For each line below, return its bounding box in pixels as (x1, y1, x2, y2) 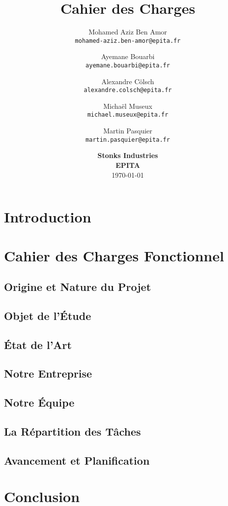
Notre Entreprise (4, 366, 92, 381)
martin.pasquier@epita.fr (85, 136, 170, 143)
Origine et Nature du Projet (4, 279, 151, 294)
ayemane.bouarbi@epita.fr (85, 62, 170, 69)
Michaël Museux (103, 100, 152, 111)
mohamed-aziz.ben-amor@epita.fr (75, 37, 181, 44)
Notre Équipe (4, 395, 75, 410)
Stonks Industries (97, 150, 158, 160)
